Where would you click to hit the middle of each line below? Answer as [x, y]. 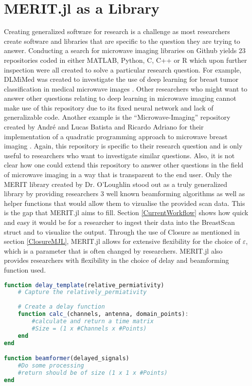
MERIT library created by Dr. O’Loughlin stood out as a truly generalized [116, 184]
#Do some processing [51, 365]
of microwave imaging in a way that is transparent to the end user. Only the [118, 175]
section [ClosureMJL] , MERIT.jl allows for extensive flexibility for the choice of [122, 241]
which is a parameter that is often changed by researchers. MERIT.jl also [113, 250]
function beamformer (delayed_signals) [67, 358]
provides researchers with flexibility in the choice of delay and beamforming [117, 260]
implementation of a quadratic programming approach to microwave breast [116, 136]
